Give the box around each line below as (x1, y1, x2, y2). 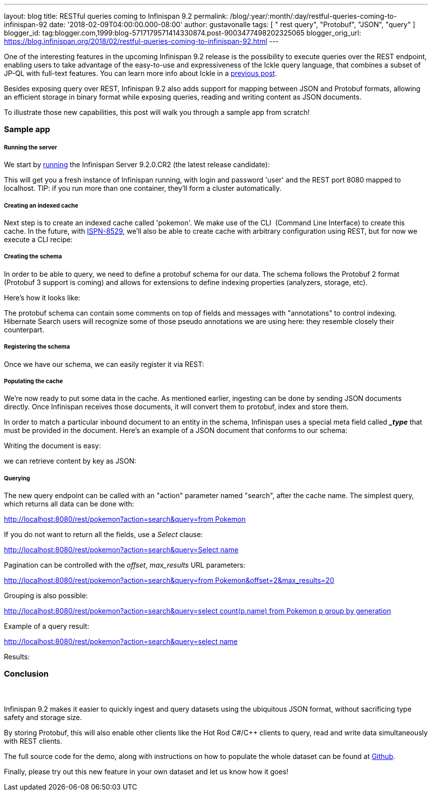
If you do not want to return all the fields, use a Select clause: (4, 530, 203, 539)
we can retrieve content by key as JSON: (4, 457, 137, 466)
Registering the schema (4, 343, 70, 351)
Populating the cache (4, 377, 63, 385)
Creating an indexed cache (4, 202, 78, 209)
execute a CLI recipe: (4, 235, 73, 244)
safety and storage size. (4, 713, 82, 722)
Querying (4, 474, 30, 482)
